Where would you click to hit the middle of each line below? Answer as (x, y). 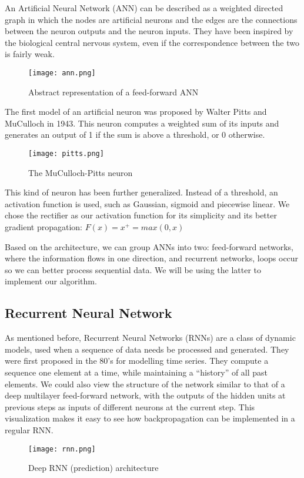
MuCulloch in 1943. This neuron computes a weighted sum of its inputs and (142, 123)
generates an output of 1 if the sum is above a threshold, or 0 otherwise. (135, 135)
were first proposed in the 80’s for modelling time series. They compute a (137, 361)
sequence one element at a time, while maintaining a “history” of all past (136, 372)
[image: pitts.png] (66, 154)
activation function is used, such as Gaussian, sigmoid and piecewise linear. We (147, 203)
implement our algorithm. (51, 281)
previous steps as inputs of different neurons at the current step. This (130, 406)
